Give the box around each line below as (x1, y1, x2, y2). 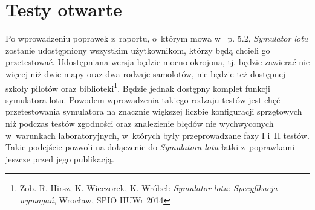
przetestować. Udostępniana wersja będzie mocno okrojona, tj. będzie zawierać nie (5, 56, 310, 68)
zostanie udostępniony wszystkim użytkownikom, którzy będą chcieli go (5, 43, 270, 56)
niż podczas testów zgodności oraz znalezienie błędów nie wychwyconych (5, 116, 274, 129)
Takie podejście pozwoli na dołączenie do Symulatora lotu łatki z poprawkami (5, 141, 295, 153)
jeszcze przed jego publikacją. (5, 152, 114, 165)
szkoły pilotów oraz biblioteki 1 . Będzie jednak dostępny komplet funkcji (5, 80, 270, 94)
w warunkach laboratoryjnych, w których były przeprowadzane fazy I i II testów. (5, 129, 310, 141)
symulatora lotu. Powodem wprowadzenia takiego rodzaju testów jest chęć (5, 93, 281, 106)
